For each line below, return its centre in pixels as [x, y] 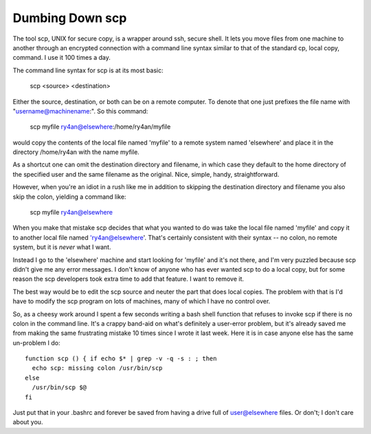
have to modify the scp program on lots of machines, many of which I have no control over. [142, 301]
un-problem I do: [37, 343]
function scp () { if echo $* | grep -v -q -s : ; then [121, 359]
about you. [28, 422]
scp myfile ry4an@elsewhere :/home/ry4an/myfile [100, 127]
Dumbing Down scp [70, 18]
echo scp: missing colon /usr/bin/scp [97, 368]
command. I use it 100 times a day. [62, 58]
